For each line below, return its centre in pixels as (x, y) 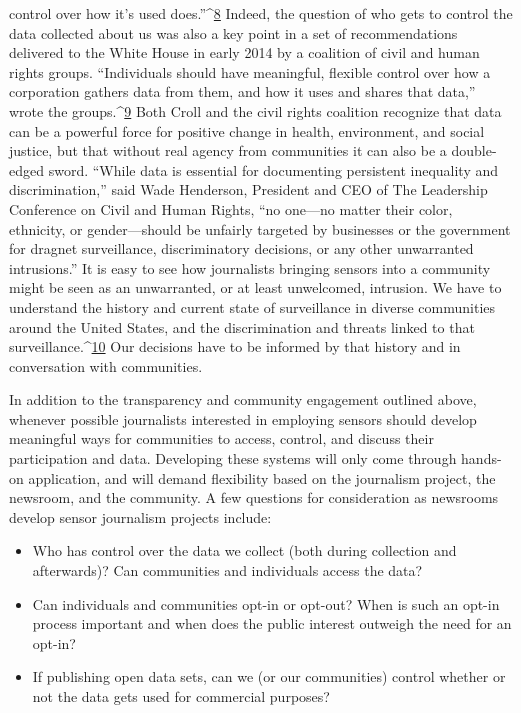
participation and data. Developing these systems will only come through (233, 458)
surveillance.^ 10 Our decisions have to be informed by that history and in (235, 346)
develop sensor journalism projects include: (140, 516)
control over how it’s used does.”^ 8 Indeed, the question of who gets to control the (261, 13)
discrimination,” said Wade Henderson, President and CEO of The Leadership (248, 189)
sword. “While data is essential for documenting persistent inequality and (273, 169)
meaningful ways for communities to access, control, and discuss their (221, 438)
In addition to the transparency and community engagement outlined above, (243, 399)
